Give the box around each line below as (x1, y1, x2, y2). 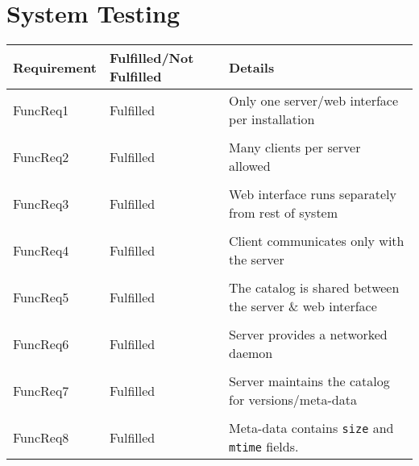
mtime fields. (229, 437, 299, 456)
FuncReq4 (13, 240, 69, 260)
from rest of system (229, 203, 338, 223)
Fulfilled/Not (109, 48, 194, 68)
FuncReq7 (13, 381, 69, 400)
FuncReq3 (13, 193, 69, 213)
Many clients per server (229, 138, 361, 157)
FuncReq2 (13, 147, 69, 166)
